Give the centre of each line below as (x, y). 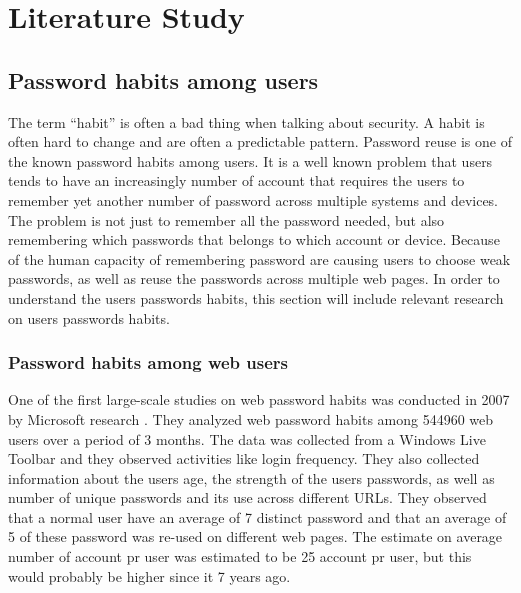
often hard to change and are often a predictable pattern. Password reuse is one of (260, 141)
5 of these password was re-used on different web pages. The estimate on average (255, 536)
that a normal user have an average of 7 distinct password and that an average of (257, 516)
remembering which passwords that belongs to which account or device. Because (254, 239)
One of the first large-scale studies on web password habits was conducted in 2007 (259, 399)
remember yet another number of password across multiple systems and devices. (253, 199)
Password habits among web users (148, 362)
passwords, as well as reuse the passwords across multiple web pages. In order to (254, 278)
